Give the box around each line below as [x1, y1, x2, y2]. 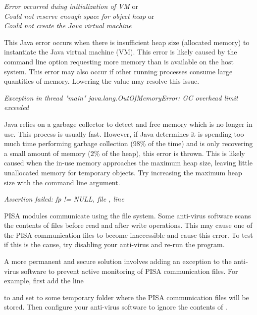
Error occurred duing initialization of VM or [4, 1, 138, 11]
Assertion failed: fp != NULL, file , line [4, 194, 124, 204]
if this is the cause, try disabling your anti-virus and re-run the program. [4, 239, 225, 250]
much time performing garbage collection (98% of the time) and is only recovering [4, 138, 253, 149]
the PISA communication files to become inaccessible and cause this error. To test [4, 229, 253, 240]
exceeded [4, 102, 29, 112]
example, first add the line [4, 275, 84, 286]
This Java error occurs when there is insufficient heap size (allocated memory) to [4, 37, 250, 47]
